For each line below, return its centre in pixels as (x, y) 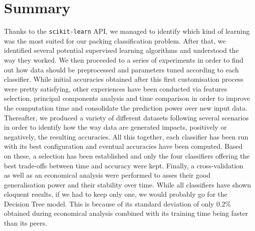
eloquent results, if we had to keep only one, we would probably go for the (116, 194)
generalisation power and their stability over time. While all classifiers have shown (127, 184)
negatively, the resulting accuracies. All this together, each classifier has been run (126, 136)
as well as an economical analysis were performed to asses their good (107, 175)
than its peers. (26, 223)
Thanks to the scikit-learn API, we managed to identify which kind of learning (127, 31)
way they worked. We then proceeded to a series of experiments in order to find (124, 59)
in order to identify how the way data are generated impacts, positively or (115, 127)
